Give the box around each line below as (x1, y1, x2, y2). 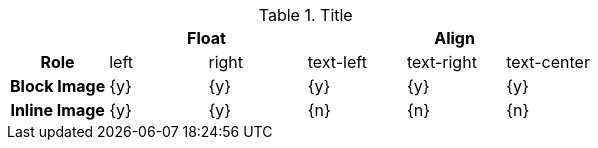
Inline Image (10, 100, 105, 120)
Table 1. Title (258, 5, 353, 25)
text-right (406, 52, 477, 72)
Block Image (10, 76, 106, 96)
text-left (307, 52, 367, 72)
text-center (506, 52, 590, 72)
